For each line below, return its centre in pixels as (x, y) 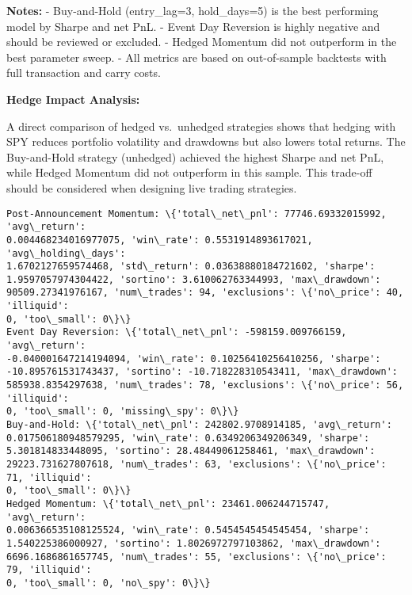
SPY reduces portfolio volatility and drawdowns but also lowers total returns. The (206, 141)
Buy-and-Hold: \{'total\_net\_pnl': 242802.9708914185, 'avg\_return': (199, 425)
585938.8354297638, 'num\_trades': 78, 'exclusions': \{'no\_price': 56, (205, 385)
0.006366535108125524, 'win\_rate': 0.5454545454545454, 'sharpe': (188, 530)
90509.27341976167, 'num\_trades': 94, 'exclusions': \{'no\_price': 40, (205, 293)
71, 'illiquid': (49, 477)
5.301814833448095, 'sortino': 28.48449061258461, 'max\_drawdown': (191, 451)
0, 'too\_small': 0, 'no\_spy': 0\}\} (109, 583)
